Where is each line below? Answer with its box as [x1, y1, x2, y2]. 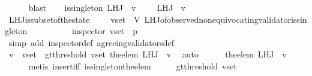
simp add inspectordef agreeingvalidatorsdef [8, 36, 174, 48]
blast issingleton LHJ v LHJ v [28, 1, 186, 13]
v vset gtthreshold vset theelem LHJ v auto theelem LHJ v [8, 48, 287, 60]
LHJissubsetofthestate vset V [8, 13, 140, 25]
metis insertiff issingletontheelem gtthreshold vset [28, 59, 237, 72]
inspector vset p [71, 25, 138, 37]
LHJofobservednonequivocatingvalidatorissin [144, 13, 307, 25]
